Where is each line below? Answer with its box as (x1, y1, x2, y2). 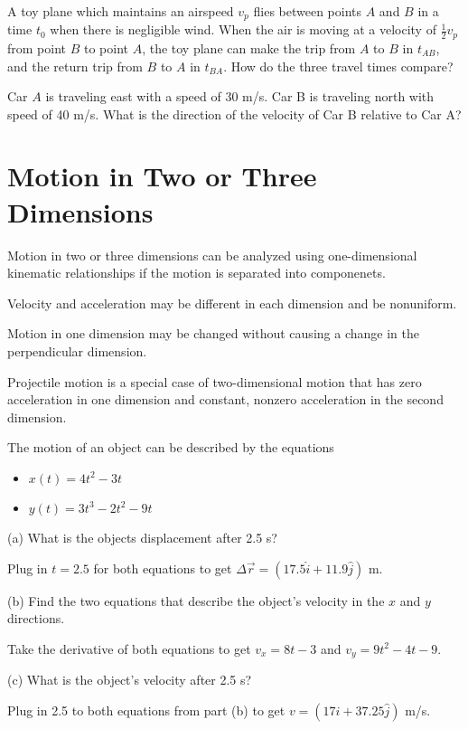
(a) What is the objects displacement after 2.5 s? (7, 527, 277, 546)
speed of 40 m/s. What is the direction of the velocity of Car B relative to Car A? (7, 104, 462, 123)
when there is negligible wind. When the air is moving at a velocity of (50, 20, 436, 39)
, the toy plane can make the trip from (142, 38, 356, 57)
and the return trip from (7, 56, 143, 75)
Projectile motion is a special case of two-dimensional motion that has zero (7, 372, 422, 391)
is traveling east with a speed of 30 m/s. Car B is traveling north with (45, 87, 435, 106)
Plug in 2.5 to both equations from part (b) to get (7, 700, 285, 719)
